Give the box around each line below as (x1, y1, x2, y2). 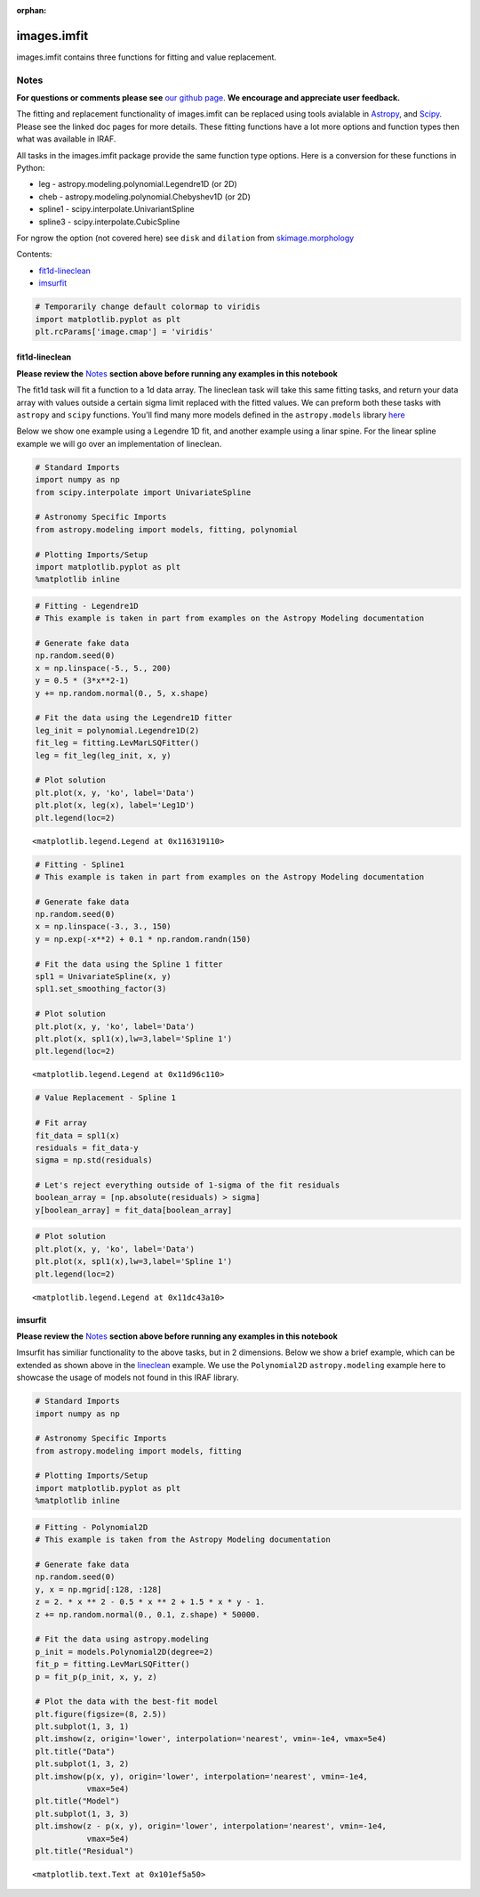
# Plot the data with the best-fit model (35, 1697, 219, 1706)
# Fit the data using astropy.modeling (35, 1634, 209, 1644)
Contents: (16, 249, 52, 260)
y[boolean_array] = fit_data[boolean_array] (35, 1204, 233, 1215)
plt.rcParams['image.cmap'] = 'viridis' (35, 326, 213, 336)
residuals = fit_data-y (35, 1142, 140, 1153)
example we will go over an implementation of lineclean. (16, 438, 222, 449)
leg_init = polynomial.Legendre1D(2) (35, 726, 200, 735)
